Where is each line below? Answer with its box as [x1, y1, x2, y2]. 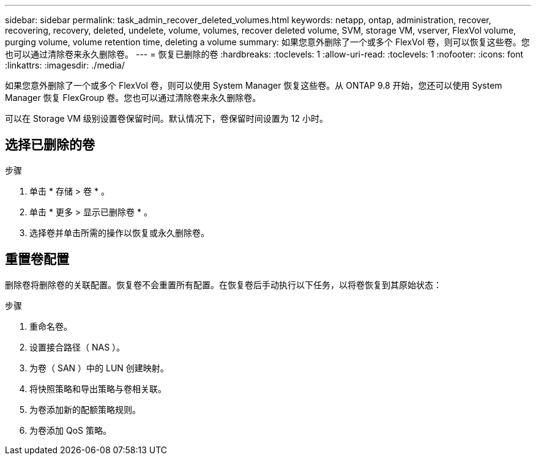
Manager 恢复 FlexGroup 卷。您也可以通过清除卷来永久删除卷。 [5, 92, 261, 103]
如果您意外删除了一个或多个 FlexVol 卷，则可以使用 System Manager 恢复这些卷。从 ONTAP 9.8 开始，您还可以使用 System [5, 80, 502, 91]
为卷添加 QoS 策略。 [29, 425, 111, 436]
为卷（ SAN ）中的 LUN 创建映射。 [29, 362, 169, 373]
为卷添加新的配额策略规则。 [29, 404, 141, 415]
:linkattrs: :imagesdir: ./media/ [5, 60, 125, 70]
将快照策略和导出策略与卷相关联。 [29, 383, 166, 394]
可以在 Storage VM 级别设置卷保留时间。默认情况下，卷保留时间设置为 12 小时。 [5, 113, 328, 124]
